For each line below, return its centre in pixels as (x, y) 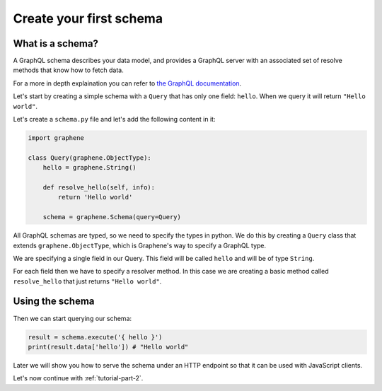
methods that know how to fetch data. (68, 70)
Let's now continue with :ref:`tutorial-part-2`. (78, 378)
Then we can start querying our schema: (73, 318)
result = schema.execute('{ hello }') (95, 337)
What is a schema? (56, 43)
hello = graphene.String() (90, 168)
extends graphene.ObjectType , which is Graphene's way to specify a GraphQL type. (140, 245)
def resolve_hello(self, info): (99, 187)
